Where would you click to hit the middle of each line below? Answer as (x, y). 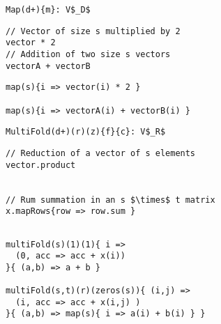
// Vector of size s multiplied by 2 (93, 31)
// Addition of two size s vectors (88, 54)
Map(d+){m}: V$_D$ (48, 10)
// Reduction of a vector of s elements (101, 153)
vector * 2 (31, 43)
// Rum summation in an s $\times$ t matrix (110, 200)
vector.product (41, 165)
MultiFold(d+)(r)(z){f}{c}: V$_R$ (86, 132)
